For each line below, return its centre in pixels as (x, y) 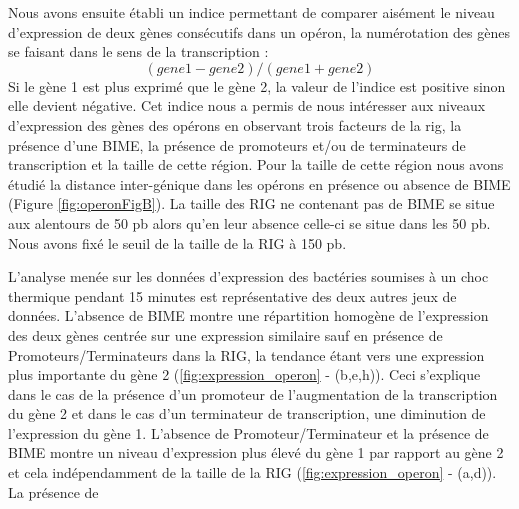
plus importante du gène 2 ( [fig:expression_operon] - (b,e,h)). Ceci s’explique (244, 374)
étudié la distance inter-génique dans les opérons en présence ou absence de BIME (259, 183)
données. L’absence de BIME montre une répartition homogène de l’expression (248, 315)
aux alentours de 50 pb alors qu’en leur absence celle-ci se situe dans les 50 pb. (249, 222)
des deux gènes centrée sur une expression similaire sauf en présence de (225, 334)
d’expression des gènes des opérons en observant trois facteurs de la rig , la (235, 124)
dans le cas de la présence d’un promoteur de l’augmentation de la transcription (253, 393)
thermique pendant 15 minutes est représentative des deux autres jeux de (232, 295)
